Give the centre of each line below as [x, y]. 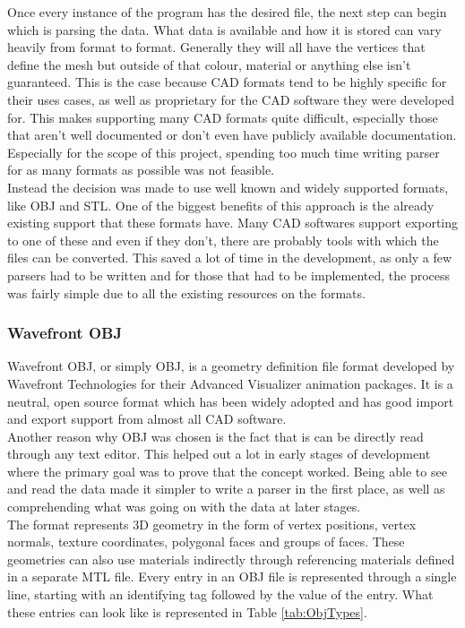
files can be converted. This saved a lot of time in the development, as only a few [230, 258]
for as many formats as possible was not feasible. [141, 170]
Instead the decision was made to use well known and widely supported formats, [228, 187]
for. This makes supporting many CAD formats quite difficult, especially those [223, 117]
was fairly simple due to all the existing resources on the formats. [186, 292]
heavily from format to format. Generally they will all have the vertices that [216, 47]
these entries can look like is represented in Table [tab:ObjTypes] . [187, 611]
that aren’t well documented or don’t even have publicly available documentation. [232, 135]
